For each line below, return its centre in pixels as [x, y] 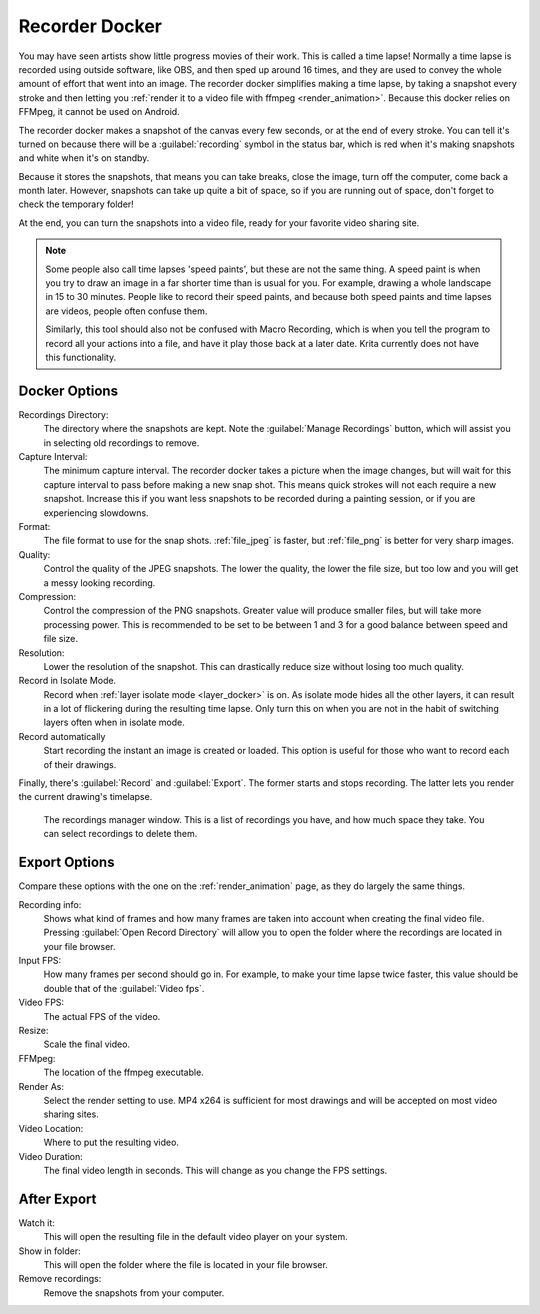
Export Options [66, 862]
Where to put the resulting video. [111, 1142]
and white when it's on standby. [84, 158]
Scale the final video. [86, 1044]
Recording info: [50, 904]
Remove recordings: [60, 1279]
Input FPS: [40, 961]
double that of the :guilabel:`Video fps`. [124, 988]
